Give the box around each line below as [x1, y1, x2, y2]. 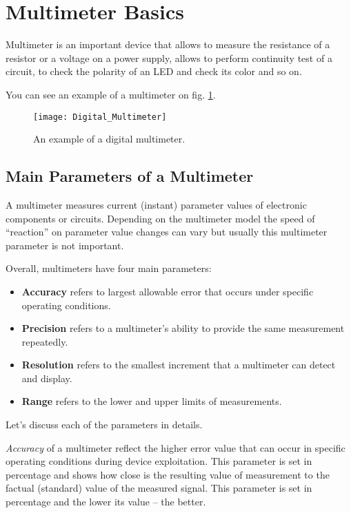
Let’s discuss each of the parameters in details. [6, 417, 203, 432]
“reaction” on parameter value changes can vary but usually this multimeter [6, 224, 328, 239]
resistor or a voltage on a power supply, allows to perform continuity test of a [6, 50, 332, 65]
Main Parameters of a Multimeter [6, 165, 254, 187]
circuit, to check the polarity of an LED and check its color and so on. [6, 64, 302, 78]
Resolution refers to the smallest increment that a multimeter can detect [21, 357, 336, 372]
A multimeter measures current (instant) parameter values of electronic [6, 197, 307, 211]
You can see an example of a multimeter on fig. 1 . [6, 87, 216, 101]
